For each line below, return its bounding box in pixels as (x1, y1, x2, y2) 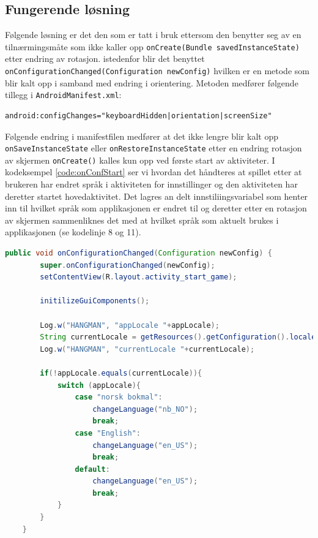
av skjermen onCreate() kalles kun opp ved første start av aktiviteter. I (5, 153, 275, 166)
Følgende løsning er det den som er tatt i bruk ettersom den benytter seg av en (5, 28, 301, 41)
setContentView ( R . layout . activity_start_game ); (40, 273, 237, 282)
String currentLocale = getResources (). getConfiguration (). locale (40, 333, 316, 342)
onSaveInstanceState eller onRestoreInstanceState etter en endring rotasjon (5, 142, 302, 154)
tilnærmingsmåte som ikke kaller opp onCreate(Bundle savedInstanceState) (5, 40, 300, 53)
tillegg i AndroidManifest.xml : (5, 88, 122, 101)
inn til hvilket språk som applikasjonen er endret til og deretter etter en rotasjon (5, 202, 307, 214)
